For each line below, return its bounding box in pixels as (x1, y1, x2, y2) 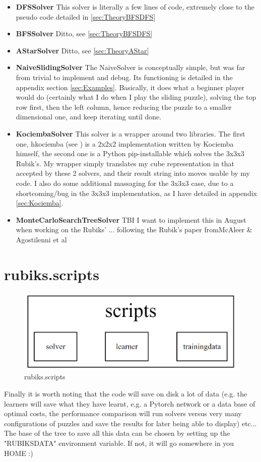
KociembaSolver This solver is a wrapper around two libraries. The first (16, 128, 245, 139)
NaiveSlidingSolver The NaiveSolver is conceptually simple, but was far (16, 62, 245, 73)
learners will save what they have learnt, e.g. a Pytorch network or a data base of (4, 398, 255, 409)
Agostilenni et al (16, 234, 67, 244)
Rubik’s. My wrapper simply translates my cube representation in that (16, 158, 235, 168)
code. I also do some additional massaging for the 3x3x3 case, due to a (16, 177, 234, 188)
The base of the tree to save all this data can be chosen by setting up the (4, 428, 230, 438)
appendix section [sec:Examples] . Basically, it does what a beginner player (16, 82, 244, 92)
